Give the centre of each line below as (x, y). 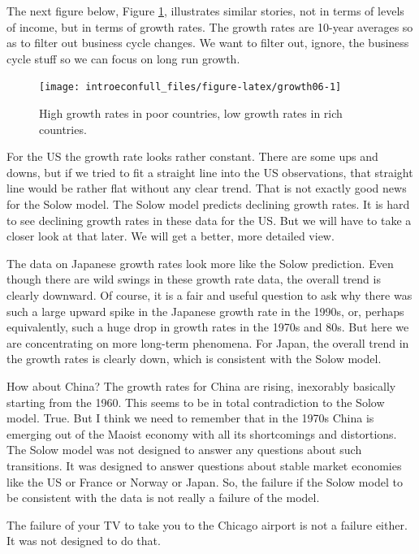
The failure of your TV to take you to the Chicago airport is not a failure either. (207, 524)
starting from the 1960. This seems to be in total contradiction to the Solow (196, 402)
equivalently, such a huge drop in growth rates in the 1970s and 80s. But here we (208, 327)
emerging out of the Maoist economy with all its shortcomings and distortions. (202, 433)
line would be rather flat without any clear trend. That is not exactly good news (207, 188)
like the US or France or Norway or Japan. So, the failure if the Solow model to (205, 481)
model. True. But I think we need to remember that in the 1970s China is (190, 418)
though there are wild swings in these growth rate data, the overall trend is (194, 279)
